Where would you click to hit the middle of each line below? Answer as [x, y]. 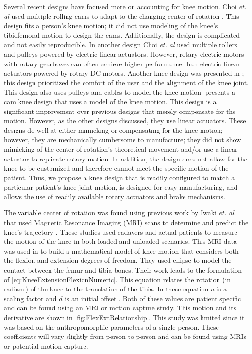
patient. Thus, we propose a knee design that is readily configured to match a [119, 177]
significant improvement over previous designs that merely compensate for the [120, 111]
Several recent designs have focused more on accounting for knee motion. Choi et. [125, 6]
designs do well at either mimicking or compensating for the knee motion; [113, 130]
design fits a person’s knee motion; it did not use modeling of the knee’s [111, 25]
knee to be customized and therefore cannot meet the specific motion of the [116, 168]
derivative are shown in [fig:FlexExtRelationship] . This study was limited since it [124, 317]
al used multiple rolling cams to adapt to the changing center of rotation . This [122, 16]
